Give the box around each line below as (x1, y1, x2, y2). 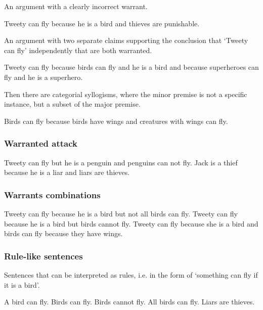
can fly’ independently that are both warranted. (4, 45, 152, 55)
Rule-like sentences (4, 249, 83, 262)
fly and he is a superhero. (4, 71, 83, 82)
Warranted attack (4, 137, 77, 150)
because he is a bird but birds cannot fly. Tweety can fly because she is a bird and (4, 218, 258, 229)
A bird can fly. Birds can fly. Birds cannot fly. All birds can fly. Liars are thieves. (4, 296, 255, 307)
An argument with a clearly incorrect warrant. (4, 1, 148, 11)
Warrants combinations (4, 188, 101, 201)
